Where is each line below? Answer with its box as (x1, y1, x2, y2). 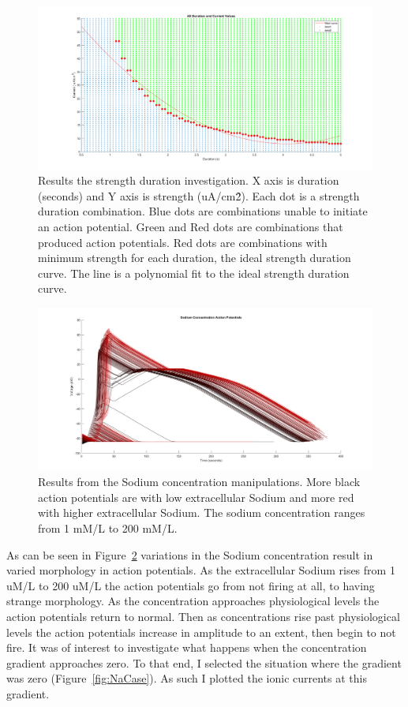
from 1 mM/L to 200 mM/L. (38, 519, 178, 536)
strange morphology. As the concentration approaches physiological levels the (6, 593, 380, 609)
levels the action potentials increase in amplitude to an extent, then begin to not (6, 623, 396, 640)
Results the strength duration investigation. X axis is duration (38, 172, 339, 189)
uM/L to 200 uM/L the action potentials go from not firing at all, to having (6, 577, 375, 593)
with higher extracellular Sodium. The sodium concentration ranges (38, 504, 365, 521)
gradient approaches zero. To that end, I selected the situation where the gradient (6, 654, 402, 671)
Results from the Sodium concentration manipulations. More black (38, 473, 361, 490)
